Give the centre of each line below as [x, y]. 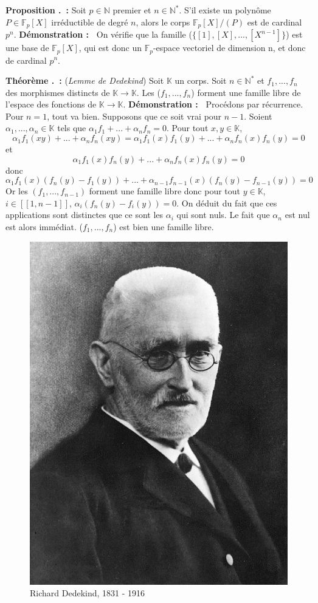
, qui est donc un [110, 48]
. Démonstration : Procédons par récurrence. [213, 104]
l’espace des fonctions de [51, 104]
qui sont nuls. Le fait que [223, 215]
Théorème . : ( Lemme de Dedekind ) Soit [85, 80]
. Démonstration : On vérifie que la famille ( [103, 34]
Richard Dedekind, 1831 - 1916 [88, 593]
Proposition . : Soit [46, 10]
